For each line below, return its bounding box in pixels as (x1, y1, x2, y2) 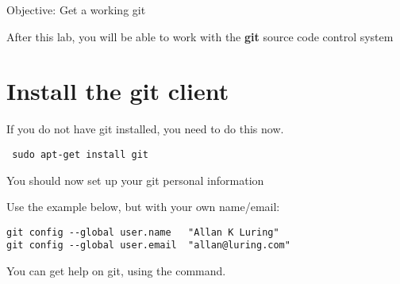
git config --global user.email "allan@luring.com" (6, 240, 290, 251)
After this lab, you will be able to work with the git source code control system (6, 28, 394, 44)
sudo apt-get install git (12, 148, 148, 160)
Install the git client (6, 75, 229, 107)
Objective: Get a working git (6, 2, 146, 17)
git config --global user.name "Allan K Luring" (6, 226, 279, 238)
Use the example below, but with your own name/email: (6, 198, 280, 215)
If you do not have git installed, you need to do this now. (6, 121, 284, 137)
